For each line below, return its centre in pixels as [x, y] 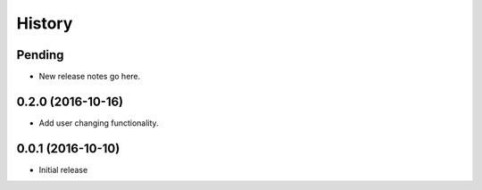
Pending [40, 55]
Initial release [63, 169]
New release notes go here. [90, 77]
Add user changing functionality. [99, 123]
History [45, 23]
